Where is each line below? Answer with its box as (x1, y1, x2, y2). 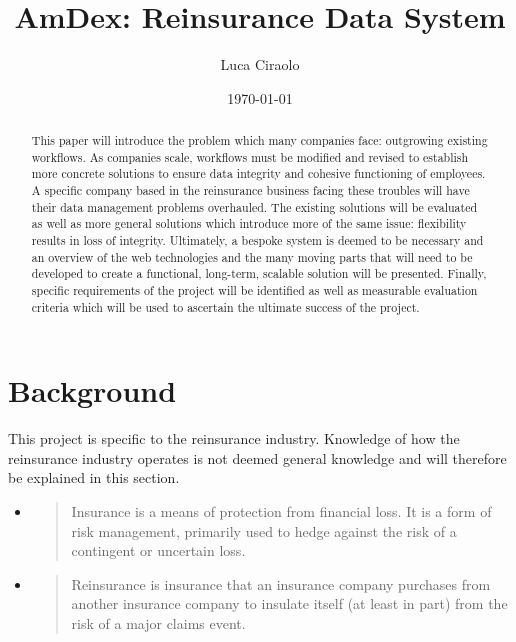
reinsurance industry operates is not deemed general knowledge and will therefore (8, 447, 507, 468)
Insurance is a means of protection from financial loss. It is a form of (71, 501, 492, 522)
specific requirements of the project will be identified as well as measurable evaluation (31, 282, 478, 299)
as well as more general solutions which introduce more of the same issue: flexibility (31, 215, 467, 232)
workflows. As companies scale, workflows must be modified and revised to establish (31, 148, 469, 165)
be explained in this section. (8, 467, 180, 488)
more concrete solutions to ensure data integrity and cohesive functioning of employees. (31, 165, 486, 182)
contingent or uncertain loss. (71, 540, 246, 561)
